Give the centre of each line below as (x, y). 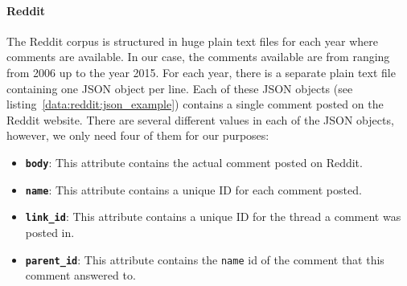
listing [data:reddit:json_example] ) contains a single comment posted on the (195, 104)
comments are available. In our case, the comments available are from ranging (198, 57)
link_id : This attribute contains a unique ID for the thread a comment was (213, 217)
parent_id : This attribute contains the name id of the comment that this (205, 259)
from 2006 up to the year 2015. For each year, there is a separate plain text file (201, 72)
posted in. (50, 232)
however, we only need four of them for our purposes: (138, 135)
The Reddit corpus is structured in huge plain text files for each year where (192, 41)
